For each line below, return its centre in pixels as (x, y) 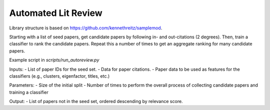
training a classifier (29, 92)
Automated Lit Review (56, 13)
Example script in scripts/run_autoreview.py (54, 60)
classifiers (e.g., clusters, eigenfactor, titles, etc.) (59, 76)
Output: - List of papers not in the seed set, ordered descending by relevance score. (96, 102)
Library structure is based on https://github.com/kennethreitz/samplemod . (86, 28)
